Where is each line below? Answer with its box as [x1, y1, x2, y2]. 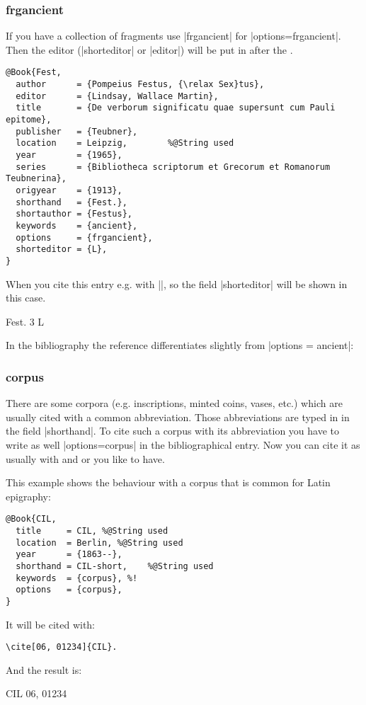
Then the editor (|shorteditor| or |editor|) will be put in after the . [6, 42, 293, 57]
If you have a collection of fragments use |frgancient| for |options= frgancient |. [6, 28, 341, 43]
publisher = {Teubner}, [16, 126, 138, 137]
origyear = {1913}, [16, 185, 122, 195]
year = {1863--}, [16, 549, 122, 560]
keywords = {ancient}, [16, 220, 138, 231]
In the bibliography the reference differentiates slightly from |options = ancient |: [6, 338, 354, 352]
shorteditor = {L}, [16, 244, 108, 255]
